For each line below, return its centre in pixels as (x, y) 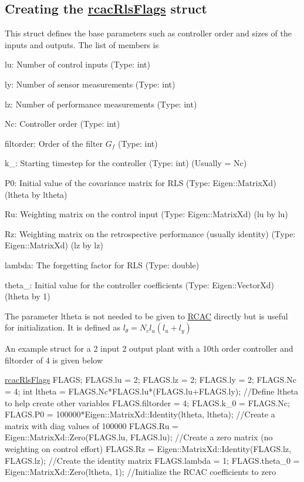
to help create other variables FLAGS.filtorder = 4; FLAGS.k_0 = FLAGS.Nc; (147, 402)
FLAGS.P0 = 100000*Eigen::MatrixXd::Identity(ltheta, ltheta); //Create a (140, 414)
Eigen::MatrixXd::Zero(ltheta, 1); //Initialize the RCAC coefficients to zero (141, 472)
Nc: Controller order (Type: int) (63, 124)
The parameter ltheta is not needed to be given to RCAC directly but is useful (146, 316)
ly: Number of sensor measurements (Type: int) (90, 84)
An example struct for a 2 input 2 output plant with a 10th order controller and (149, 348)
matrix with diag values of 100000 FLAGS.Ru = (92, 425)
